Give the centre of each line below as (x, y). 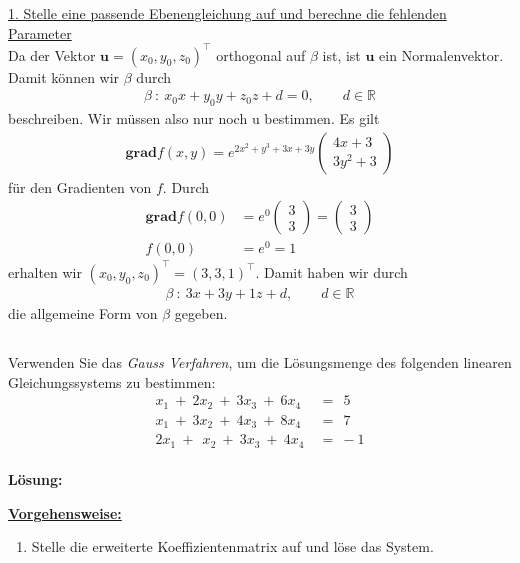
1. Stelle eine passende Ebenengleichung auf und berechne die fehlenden (227, 13)
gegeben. (201, 313)
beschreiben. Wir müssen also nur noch (128, 118)
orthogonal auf (261, 54)
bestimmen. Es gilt (322, 118)
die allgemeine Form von (83, 313)
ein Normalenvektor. (441, 54)
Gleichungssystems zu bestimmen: (112, 381)
